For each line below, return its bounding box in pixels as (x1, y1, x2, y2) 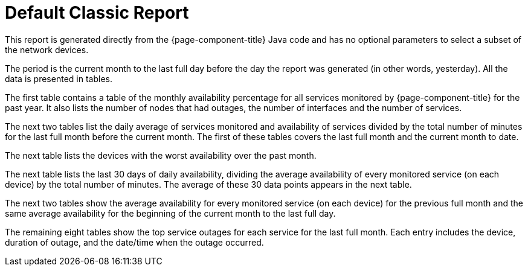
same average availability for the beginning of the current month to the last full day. (5, 208, 336, 218)
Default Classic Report (5, 2, 189, 23)
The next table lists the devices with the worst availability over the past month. (5, 150, 317, 161)
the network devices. (5, 44, 89, 55)
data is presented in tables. (5, 73, 112, 84)
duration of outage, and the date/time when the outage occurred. (5, 237, 264, 247)
